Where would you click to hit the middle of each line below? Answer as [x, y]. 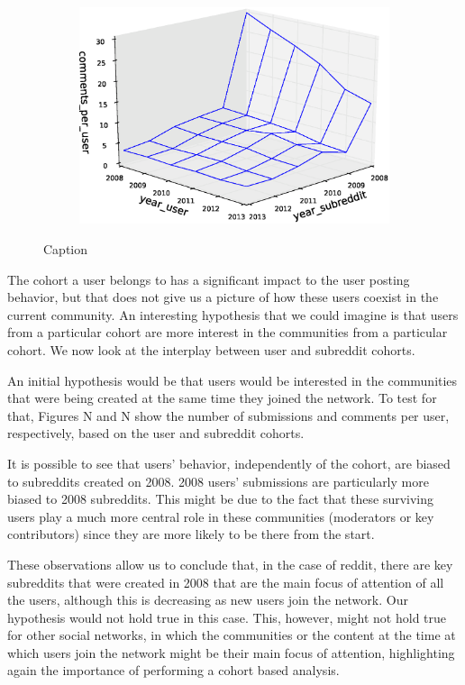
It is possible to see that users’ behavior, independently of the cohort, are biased [229, 463]
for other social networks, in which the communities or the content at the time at [232, 635]
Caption [66, 249]
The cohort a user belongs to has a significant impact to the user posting [209, 279]
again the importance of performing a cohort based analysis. [173, 670]
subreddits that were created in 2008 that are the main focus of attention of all [226, 582]
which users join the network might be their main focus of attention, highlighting [231, 652]
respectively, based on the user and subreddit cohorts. [156, 433]
